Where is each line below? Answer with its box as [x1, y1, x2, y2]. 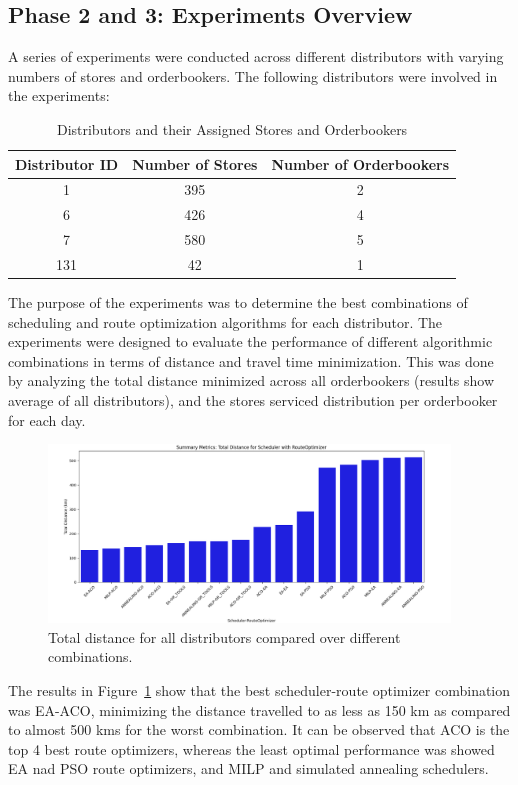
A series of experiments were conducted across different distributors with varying [8, 46, 504, 67]
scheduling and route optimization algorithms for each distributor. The [8, 311, 443, 332]
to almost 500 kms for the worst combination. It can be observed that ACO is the [8, 719, 510, 740]
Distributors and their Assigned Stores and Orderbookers [56, 118, 408, 139]
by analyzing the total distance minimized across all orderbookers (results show [8, 370, 495, 391]
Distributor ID [15, 153, 119, 174]
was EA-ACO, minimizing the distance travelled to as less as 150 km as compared [8, 699, 511, 720]
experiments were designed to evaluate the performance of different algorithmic [8, 331, 493, 352]
